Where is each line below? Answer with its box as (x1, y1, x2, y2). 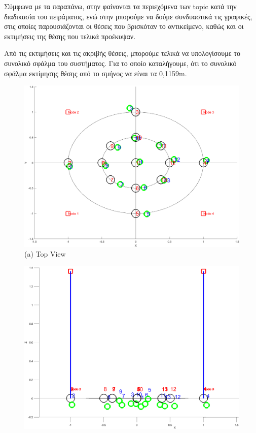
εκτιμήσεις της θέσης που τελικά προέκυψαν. (4, 30, 136, 41)
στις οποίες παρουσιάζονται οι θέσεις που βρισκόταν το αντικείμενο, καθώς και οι (4, 21, 244, 32)
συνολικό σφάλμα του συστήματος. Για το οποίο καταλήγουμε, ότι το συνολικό (4, 57, 237, 68)
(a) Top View (24, 249, 66, 259)
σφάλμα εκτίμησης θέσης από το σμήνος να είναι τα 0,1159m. (4, 68, 187, 78)
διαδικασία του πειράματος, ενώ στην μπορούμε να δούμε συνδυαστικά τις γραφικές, (4, 11, 252, 21)
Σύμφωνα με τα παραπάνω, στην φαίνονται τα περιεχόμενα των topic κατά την (4, 1, 237, 11)
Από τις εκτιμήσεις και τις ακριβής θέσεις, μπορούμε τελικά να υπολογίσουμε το (4, 48, 240, 58)
